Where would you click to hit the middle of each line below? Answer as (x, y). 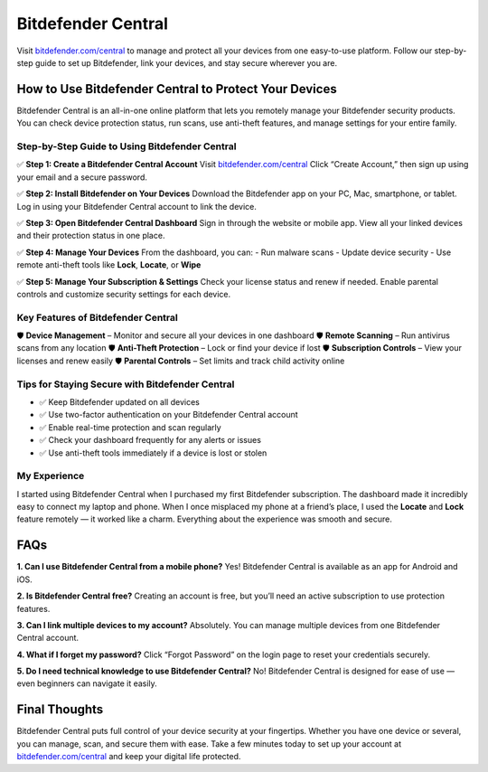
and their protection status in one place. (91, 236)
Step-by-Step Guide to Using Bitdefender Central (127, 146)
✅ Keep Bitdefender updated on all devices (120, 401)
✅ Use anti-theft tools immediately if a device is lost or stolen (153, 453)
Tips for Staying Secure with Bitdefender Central (126, 384)
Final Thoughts (60, 710)
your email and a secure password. (82, 177)
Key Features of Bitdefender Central (97, 317)
